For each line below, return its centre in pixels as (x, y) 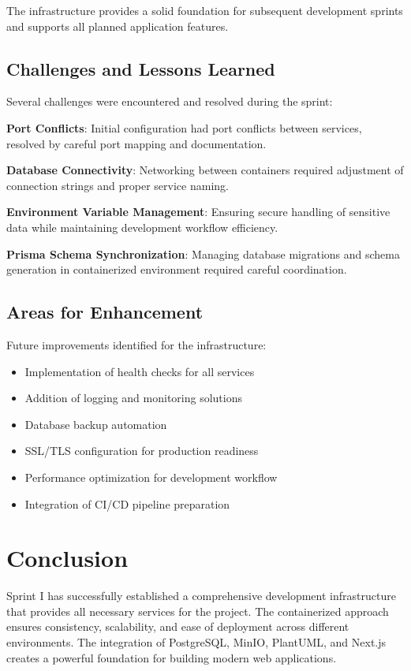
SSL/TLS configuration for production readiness (142, 451)
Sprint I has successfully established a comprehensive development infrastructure (201, 596)
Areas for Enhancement (105, 312)
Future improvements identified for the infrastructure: (136, 344)
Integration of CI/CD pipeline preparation (127, 503)
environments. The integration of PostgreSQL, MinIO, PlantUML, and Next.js (196, 642)
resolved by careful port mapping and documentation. (136, 143)
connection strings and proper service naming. (118, 185)
